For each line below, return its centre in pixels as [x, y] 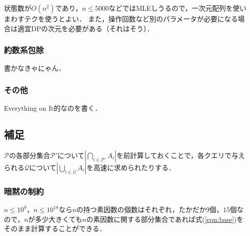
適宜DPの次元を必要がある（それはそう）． [86, 28]
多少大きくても [58, 219]
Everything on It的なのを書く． [53, 108]
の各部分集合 [29, 155]
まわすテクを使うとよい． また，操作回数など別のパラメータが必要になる [121, 19]
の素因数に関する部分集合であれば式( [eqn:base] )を [165, 219]
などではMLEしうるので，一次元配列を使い [178, 8]
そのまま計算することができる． [55, 228]
